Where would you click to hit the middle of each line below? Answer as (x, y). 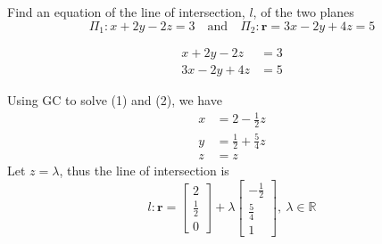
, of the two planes (303, 12)
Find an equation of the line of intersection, (126, 12)
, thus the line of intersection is (144, 171)
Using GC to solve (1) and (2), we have (115, 100)
